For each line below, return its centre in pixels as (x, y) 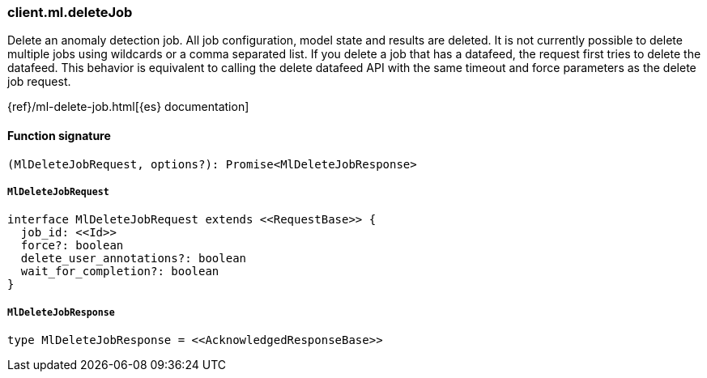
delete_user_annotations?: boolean (134, 259)
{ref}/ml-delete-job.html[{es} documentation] (128, 107)
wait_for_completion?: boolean (120, 272)
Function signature (59, 135)
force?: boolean (72, 246)
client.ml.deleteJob (70, 12)
